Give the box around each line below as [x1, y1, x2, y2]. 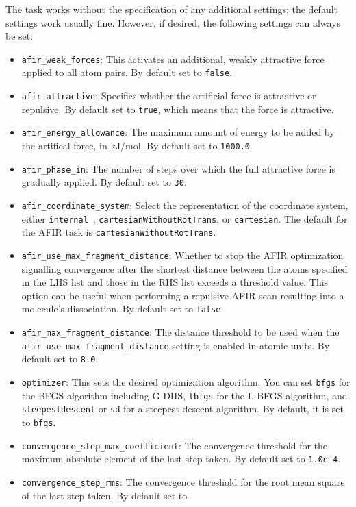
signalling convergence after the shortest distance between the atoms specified [21, 261, 348, 275]
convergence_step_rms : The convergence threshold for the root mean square [21, 475, 345, 489]
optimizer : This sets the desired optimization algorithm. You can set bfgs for [21, 375, 351, 389]
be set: [5, 29, 34, 43]
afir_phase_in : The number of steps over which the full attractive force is [21, 161, 336, 175]
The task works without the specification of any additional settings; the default [5, 2, 338, 16]
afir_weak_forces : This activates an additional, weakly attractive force [21, 51, 325, 66]
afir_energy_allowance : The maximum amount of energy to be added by [21, 125, 335, 139]
